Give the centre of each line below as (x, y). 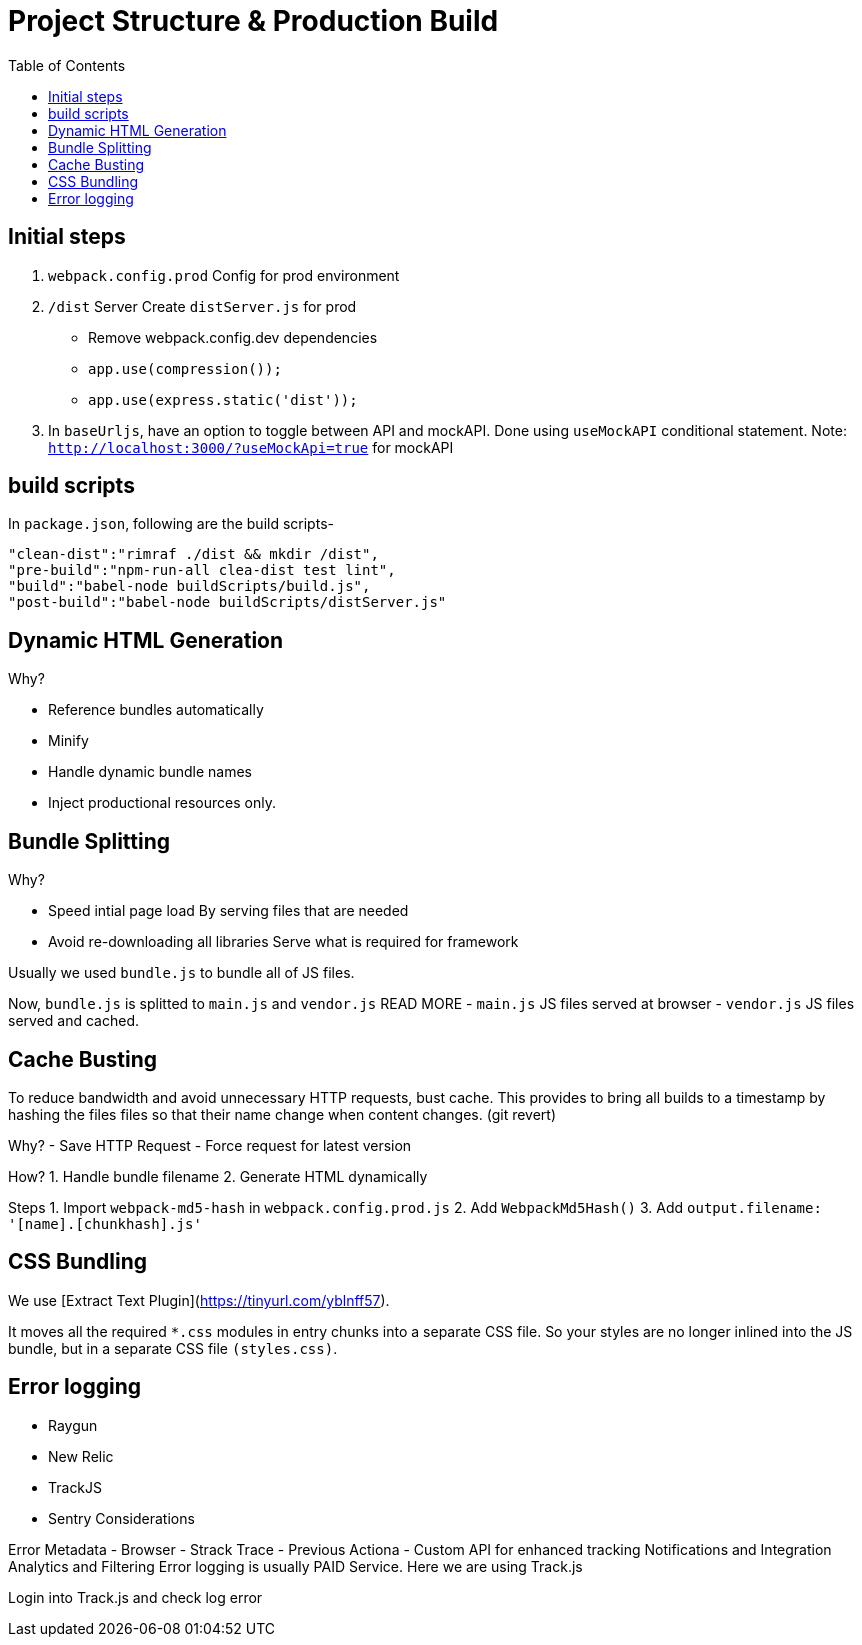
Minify (68, 741)
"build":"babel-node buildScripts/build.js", (189, 586)
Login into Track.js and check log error (135, 1597)
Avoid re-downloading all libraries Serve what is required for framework (283, 942)
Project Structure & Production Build (253, 21)
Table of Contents (67, 65)
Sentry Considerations (121, 1518)
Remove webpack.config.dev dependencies (233, 337)
